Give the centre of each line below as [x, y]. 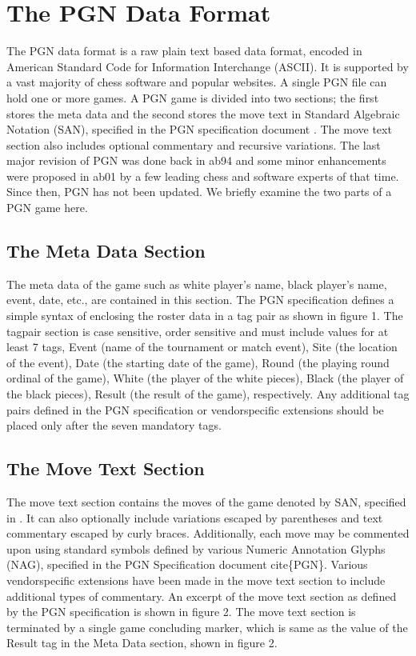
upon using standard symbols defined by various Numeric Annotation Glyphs [196, 548]
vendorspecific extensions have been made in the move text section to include [196, 580]
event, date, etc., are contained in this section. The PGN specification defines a [200, 300]
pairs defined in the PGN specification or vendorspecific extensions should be [195, 409]
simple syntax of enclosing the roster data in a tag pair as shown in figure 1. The [205, 316]
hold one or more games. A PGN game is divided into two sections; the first [193, 97]
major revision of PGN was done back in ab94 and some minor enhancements [196, 160]
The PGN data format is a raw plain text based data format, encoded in [184, 51]
